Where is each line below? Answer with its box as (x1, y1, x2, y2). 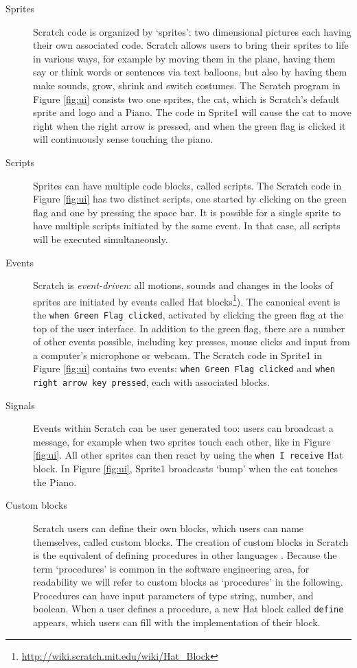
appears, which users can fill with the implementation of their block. (33, 615, 321, 630)
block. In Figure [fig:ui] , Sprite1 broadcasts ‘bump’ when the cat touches (33, 461, 338, 476)
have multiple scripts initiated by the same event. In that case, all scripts (33, 218, 341, 233)
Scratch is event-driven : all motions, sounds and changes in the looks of (33, 278, 333, 292)
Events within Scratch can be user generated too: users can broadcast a (33, 421, 334, 435)
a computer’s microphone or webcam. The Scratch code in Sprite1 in (33, 347, 323, 362)
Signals (5, 398, 35, 412)
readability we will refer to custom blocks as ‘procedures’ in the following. (33, 575, 343, 589)
